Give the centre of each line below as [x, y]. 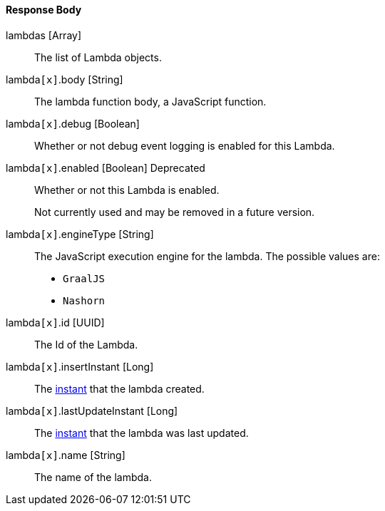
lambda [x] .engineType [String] [80, 234]
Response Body [44, 10]
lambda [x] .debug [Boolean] [73, 123]
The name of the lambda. [93, 477]
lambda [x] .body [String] [65, 79]
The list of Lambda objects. [98, 57]
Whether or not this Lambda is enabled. [127, 190]
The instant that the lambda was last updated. [142, 433]
